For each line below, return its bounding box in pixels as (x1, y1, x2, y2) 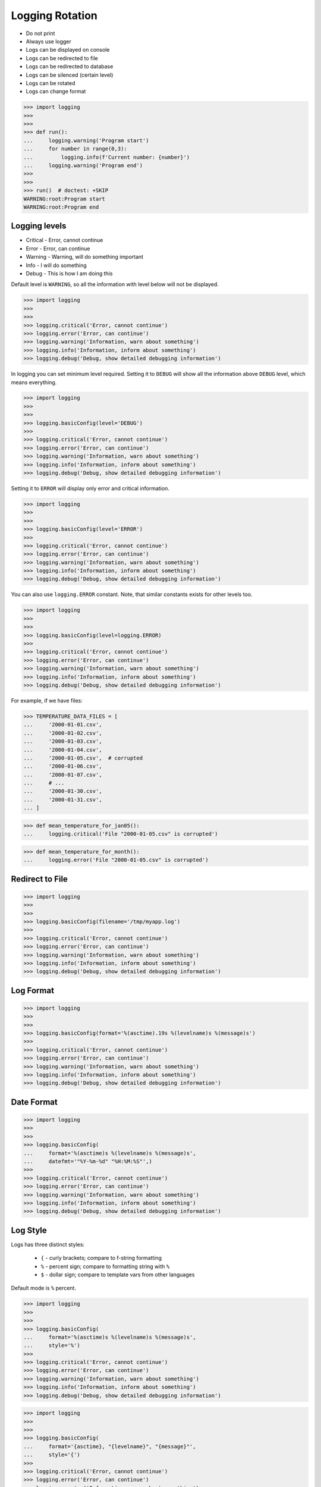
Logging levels (11, 221, 67, 231)
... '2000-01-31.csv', (23, 796, 102, 803)
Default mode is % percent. (11, 1285, 77, 1292)
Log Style (11, 1225, 47, 1235)
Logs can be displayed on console (26, 46, 110, 54)
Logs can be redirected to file (26, 54, 98, 62)
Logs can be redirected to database (26, 63, 114, 70)
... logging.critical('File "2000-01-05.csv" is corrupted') (23, 830, 218, 837)
